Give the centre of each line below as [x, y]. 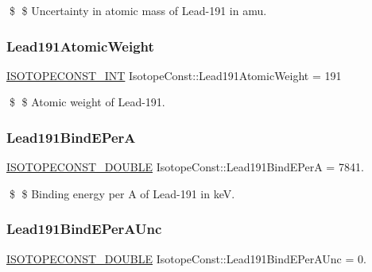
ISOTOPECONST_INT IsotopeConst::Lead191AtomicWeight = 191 [174, 75]
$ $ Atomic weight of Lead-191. [87, 102]
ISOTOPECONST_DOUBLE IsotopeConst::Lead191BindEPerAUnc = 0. [186, 258]
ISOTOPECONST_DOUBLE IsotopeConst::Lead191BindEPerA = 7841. [185, 167]
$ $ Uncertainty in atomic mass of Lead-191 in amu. [138, 10]
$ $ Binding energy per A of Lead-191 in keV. [122, 193]
